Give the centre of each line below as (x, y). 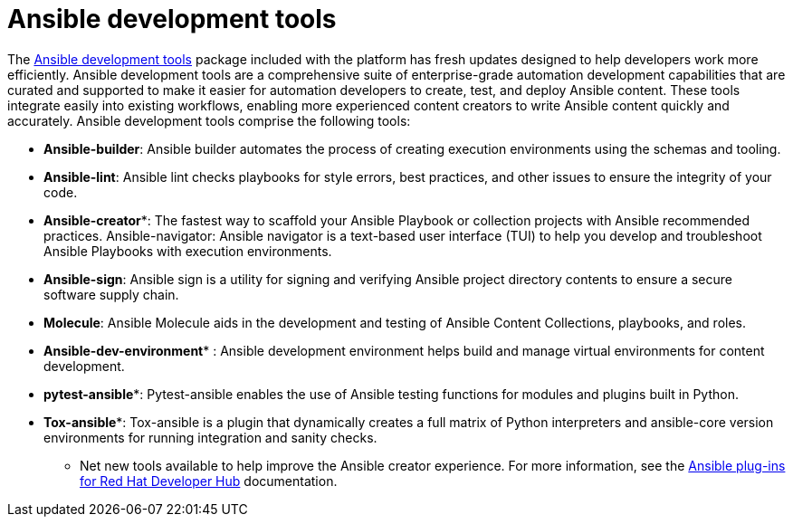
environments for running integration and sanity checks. (210, 437)
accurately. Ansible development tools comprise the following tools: (209, 120)
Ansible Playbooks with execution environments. (188, 251)
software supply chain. (111, 294)
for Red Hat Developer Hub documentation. (209, 481)
